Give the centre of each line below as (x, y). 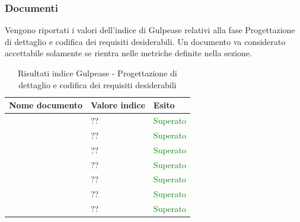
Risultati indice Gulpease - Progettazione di (98, 73)
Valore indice (118, 105)
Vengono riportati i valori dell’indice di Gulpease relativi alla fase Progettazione (150, 30)
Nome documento (46, 105)
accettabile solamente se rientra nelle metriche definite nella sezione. (128, 53)
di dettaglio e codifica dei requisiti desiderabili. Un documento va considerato (145, 41)
